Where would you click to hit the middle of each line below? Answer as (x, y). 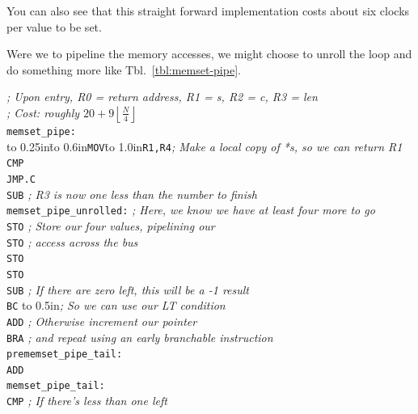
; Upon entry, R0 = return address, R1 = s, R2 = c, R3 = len (162, 97)
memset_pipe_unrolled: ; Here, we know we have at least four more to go (191, 210)
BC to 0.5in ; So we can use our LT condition (116, 305)
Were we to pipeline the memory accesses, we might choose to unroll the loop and (209, 54)
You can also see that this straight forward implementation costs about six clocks (208, 11)
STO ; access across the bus (72, 241)
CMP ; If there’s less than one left (87, 401)
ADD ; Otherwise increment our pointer (102, 321)
